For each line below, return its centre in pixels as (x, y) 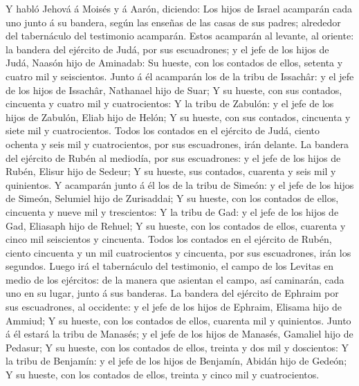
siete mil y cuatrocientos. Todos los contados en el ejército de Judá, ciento (163, 130)
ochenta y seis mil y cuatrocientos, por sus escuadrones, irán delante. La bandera (177, 144)
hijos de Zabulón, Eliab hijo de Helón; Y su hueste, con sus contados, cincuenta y (178, 117)
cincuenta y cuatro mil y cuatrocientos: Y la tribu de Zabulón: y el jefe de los (170, 103)
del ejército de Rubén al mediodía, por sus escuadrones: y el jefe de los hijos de (173, 157)
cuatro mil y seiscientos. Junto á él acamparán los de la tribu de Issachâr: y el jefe (180, 76)
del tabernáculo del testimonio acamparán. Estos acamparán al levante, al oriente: (180, 36)
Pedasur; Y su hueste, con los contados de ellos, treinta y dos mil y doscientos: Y (177, 347)
